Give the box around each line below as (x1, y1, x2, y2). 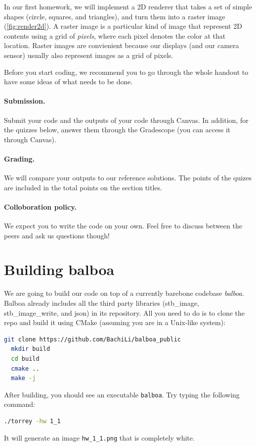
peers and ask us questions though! (4, 230, 110, 240)
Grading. (4, 153, 35, 164)
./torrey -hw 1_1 (4, 418, 61, 425)
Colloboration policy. (4, 201, 77, 212)
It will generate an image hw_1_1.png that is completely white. (4, 432, 195, 443)
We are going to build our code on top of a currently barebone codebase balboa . (4, 288, 244, 298)
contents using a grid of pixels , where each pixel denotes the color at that (4, 30, 226, 41)
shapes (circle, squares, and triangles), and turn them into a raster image (4, 11, 225, 21)
